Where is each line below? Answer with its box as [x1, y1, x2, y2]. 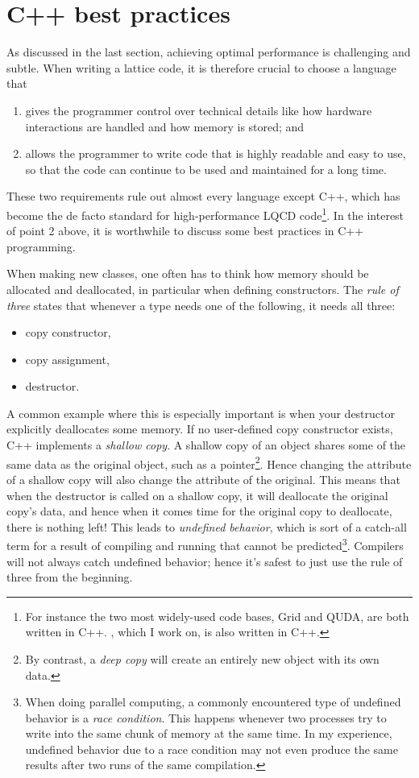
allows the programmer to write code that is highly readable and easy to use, [25, 145, 406, 162]
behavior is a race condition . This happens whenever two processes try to [25, 709, 387, 726]
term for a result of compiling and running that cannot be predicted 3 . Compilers [6, 535, 404, 553]
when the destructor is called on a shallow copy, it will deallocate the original [6, 486, 388, 503]
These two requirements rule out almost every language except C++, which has [6, 188, 400, 205]
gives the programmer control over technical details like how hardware [25, 101, 372, 118]
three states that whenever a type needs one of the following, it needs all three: [6, 296, 396, 313]
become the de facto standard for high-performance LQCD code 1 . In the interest [6, 204, 404, 223]
